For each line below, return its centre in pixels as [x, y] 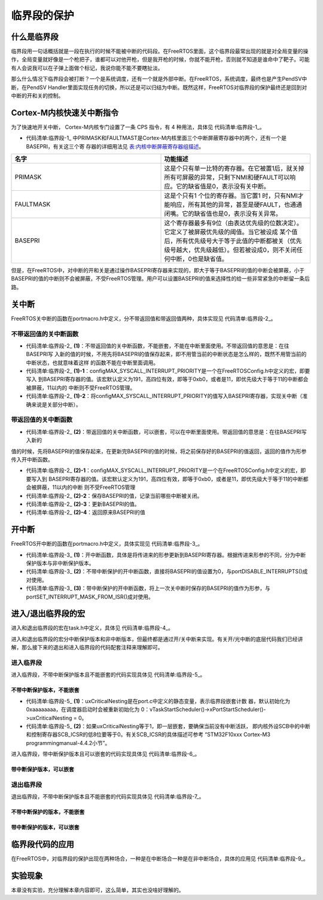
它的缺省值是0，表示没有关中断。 [223, 187]
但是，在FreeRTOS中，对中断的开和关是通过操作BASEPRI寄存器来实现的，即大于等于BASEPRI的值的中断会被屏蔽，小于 [158, 270]
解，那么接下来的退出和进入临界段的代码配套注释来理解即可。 [87, 647]
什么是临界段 [35, 37]
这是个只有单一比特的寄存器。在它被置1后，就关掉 [234, 169]
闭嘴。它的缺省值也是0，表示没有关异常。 [223, 214]
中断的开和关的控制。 [37, 96]
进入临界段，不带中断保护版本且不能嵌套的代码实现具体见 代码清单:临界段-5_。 [108, 675]
